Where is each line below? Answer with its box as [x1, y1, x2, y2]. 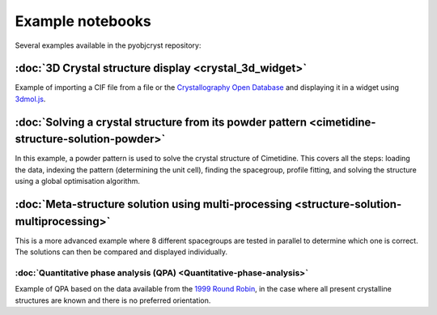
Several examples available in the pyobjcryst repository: [15, 40, 202, 50]
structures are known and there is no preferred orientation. [15, 296, 211, 305]
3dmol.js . [15, 94, 46, 104]
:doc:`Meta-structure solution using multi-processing [15, 197, 293, 211]
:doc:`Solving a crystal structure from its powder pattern [15, 115, 308, 129]
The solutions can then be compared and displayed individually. [15, 247, 228, 257]
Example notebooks [15, 12, 151, 30]
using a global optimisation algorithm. [15, 177, 141, 186]
